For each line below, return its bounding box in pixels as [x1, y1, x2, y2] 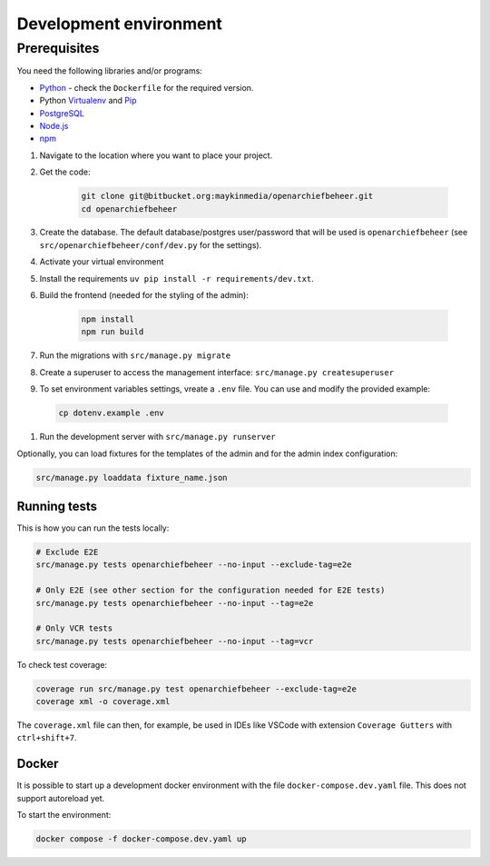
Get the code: [39, 166, 91, 177]
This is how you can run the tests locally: [16, 523, 170, 533]
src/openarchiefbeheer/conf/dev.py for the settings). [39, 239, 262, 250]
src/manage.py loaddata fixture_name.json [35, 473, 228, 483]
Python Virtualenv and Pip [39, 95, 137, 106]
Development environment [16, 14, 222, 34]
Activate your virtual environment [39, 256, 164, 267]
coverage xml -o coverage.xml [35, 696, 171, 707]
